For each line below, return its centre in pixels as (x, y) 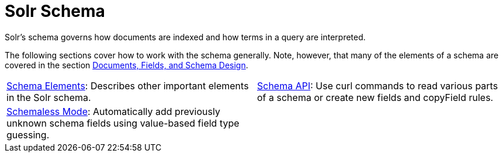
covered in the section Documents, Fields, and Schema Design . (126, 65)
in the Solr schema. (49, 97)
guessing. (28, 135)
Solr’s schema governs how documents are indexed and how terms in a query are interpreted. (185, 37)
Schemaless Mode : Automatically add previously (113, 111)
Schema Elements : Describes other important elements (128, 86)
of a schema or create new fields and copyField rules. (375, 97)
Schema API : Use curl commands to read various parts (378, 86)
